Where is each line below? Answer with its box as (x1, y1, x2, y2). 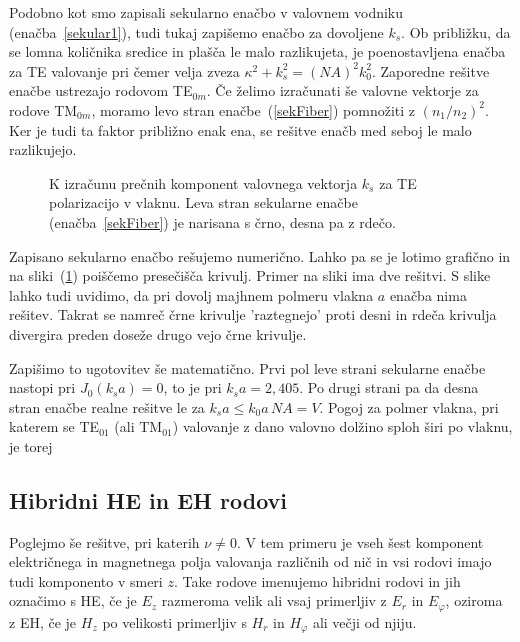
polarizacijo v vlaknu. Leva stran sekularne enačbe (49, 192, 358, 213)
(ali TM (114, 416, 163, 437)
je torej (9, 435, 53, 456)
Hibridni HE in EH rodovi (9, 484, 288, 515)
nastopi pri (9, 377, 76, 398)
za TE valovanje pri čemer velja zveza (9, 60, 240, 81)
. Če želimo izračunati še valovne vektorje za (206, 80, 479, 101)
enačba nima (389, 284, 467, 305)
